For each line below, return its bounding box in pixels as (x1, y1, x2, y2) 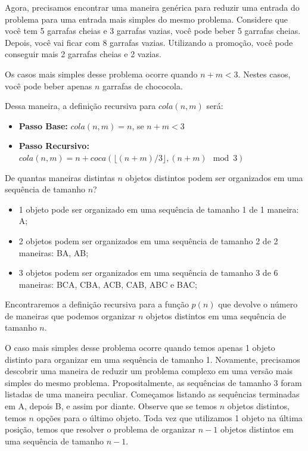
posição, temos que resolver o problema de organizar (5, 423, 196, 436)
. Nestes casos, (238, 67, 291, 80)
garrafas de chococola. (102, 79, 183, 92)
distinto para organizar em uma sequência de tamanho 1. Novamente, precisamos (5, 353, 300, 365)
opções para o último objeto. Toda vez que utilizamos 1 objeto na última (36, 411, 303, 424)
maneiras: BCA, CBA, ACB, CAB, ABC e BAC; (18, 278, 197, 290)
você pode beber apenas (5, 79, 92, 92)
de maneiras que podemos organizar (5, 309, 136, 322)
